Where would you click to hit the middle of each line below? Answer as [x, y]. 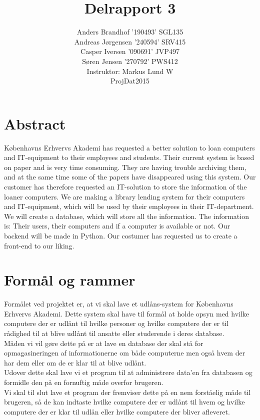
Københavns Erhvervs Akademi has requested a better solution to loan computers [129, 147]
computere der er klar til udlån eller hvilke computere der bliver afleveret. [117, 411]
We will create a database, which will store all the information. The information [126, 216]
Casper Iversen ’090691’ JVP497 [130, 51]
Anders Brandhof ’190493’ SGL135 [130, 32]
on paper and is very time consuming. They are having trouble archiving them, [125, 167]
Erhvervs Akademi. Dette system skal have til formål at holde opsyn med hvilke [127, 313]
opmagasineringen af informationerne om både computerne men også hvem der [125, 353]
